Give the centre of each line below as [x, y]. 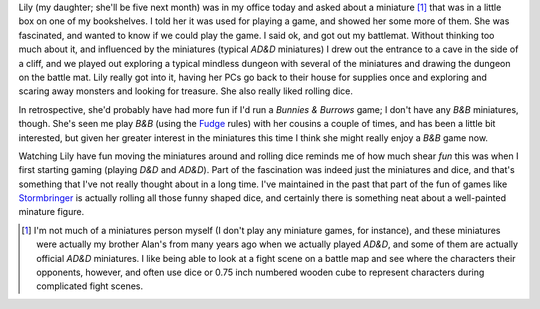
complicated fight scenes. [90, 286]
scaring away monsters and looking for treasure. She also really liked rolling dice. [186, 91]
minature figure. [51, 212]
